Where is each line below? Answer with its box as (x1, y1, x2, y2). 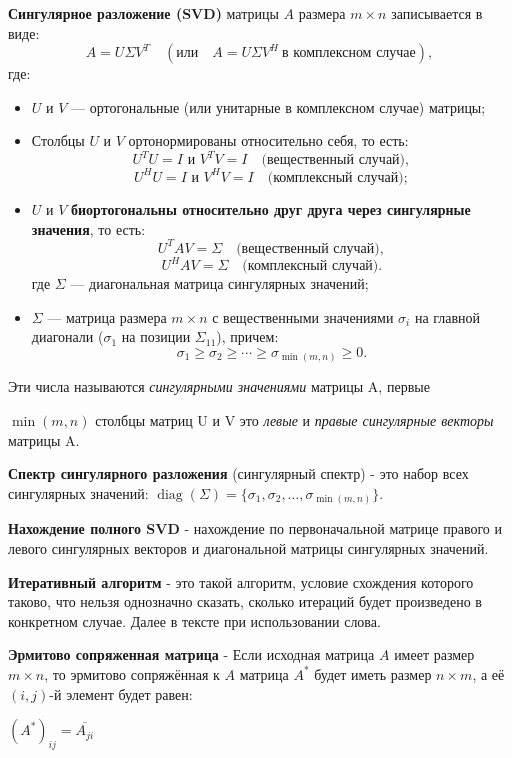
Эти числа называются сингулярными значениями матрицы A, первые (8, 376, 430, 397)
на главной (414, 306, 481, 327)
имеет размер (394, 644, 475, 665)
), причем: (216, 326, 279, 347)
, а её (472, 663, 505, 684)
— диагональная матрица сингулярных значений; (70, 273, 369, 294)
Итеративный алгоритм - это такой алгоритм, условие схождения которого (8, 571, 474, 592)
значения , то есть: (31, 218, 146, 239)
